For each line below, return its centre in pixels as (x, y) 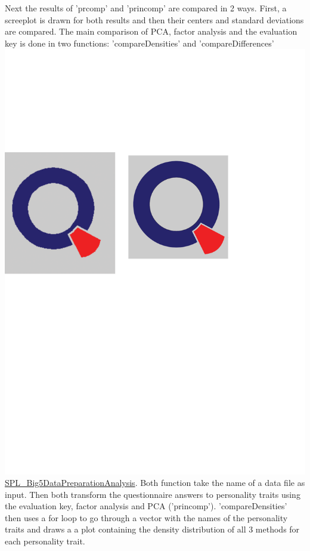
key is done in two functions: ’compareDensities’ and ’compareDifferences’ (139, 43)
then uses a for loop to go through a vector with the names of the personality (146, 517)
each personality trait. (45, 541)
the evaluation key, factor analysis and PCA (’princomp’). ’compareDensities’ (146, 506)
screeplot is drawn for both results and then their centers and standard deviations (154, 19)
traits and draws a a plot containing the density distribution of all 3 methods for (152, 529)
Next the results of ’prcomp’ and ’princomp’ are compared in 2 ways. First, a (146, 8)
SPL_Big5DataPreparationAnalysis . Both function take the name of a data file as (155, 483)
